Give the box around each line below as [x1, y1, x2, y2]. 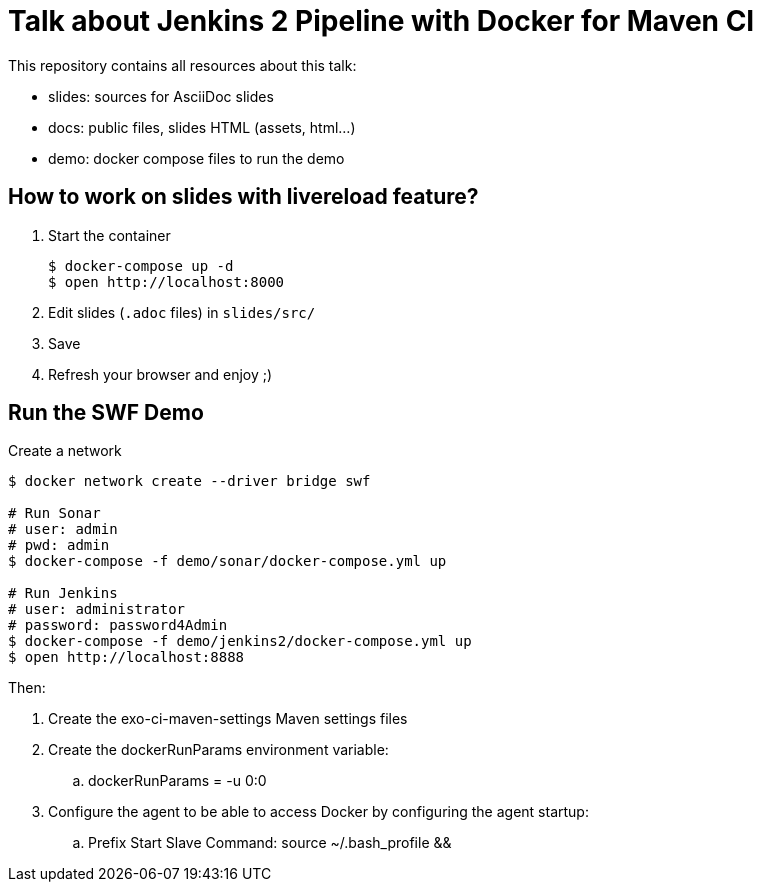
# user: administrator [8, 601, 186, 618]
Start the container [48, 226, 171, 244]
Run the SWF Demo [8, 400, 204, 426]
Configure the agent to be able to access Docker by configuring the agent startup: [48, 803, 589, 821]
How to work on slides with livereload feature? [8, 184, 479, 210]
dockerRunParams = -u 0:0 [88, 772, 267, 790]
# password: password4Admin [8, 617, 228, 634]
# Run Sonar [8, 505, 101, 522]
